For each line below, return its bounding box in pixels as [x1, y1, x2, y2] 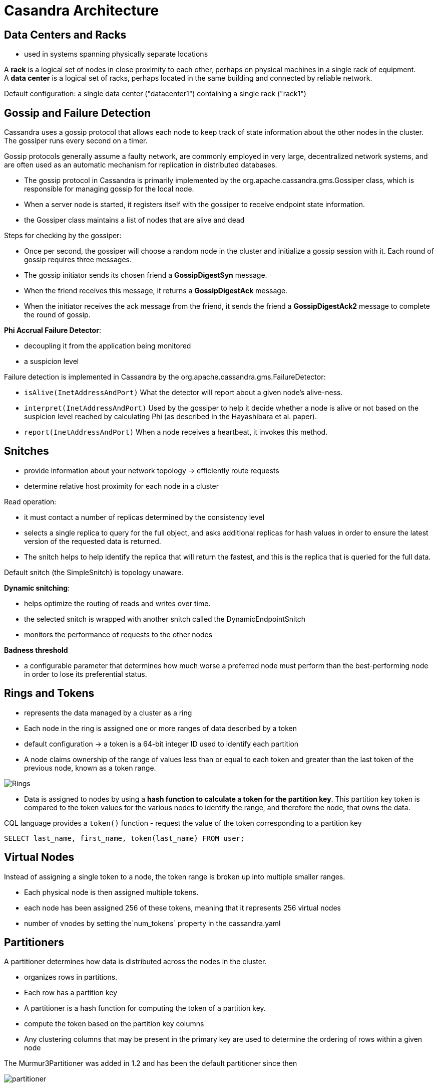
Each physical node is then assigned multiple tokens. [24, 887, 199, 896]
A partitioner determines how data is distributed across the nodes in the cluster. [4, 957, 267, 966]
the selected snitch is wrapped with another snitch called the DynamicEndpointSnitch [24, 614, 306, 623]
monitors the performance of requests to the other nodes [24, 630, 213, 639]
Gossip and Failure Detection [4, 106, 151, 119]
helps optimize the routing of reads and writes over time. [24, 599, 211, 608]
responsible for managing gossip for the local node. [24, 185, 194, 194]
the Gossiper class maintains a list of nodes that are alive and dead [24, 216, 245, 225]
